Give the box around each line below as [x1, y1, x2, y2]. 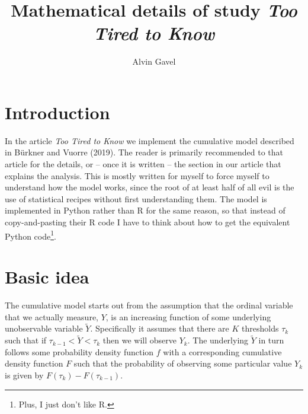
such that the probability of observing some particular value [73, 357, 292, 370]
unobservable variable [5, 322, 83, 335]
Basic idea [5, 265, 89, 289]
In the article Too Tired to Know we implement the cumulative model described [5, 134, 294, 147]
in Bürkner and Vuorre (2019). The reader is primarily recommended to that [5, 146, 284, 158]
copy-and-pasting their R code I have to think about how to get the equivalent [5, 216, 290, 228]
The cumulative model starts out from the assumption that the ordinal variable [5, 298, 293, 311]
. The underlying [187, 334, 249, 346]
